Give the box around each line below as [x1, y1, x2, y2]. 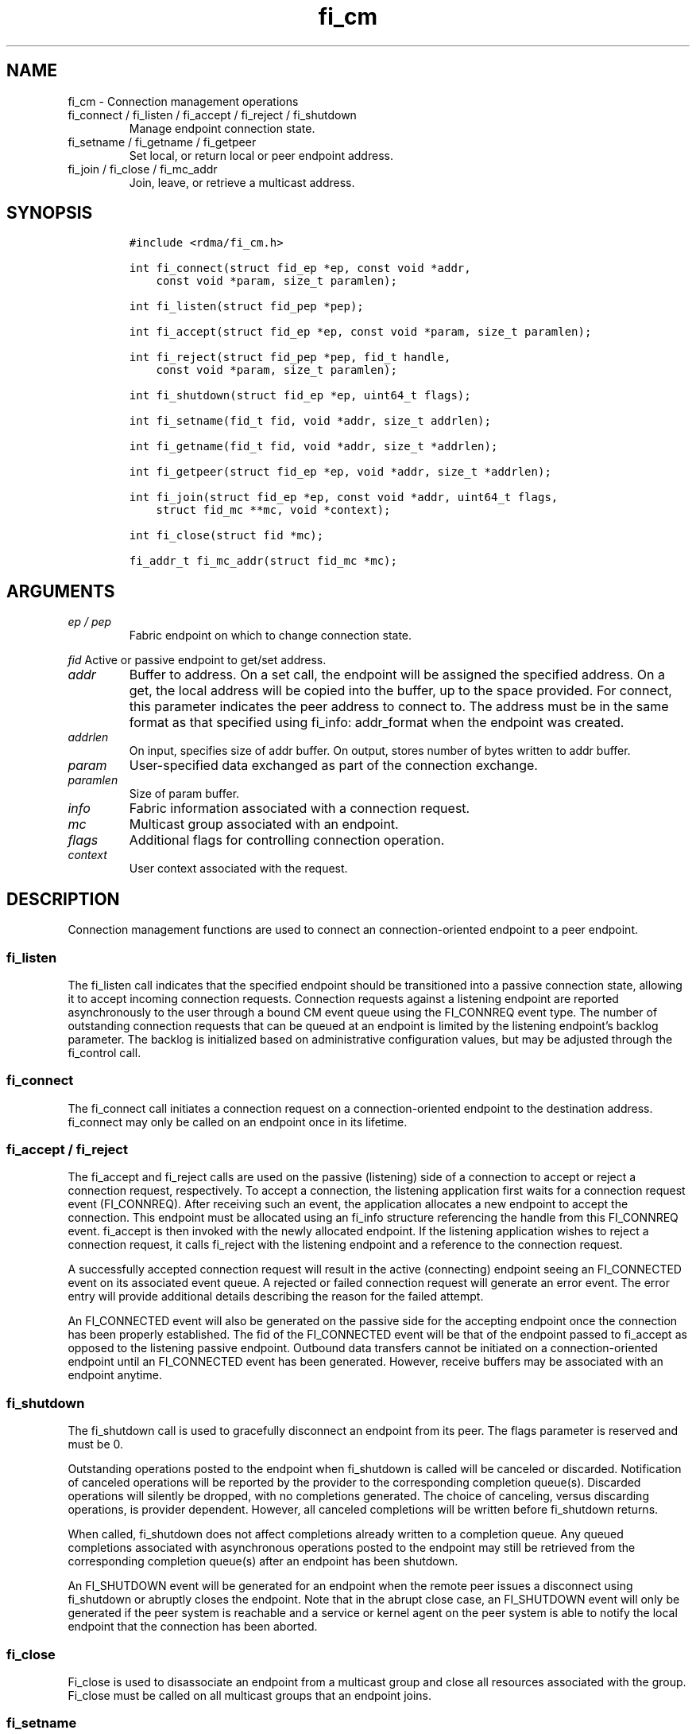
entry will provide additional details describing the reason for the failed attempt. [68, 1289, 484, 1304]
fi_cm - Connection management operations [68, 94, 299, 108]
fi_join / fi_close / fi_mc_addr [68, 161, 218, 176]
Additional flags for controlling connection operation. [129, 832, 445, 849]
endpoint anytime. [68, 1368, 162, 1382]
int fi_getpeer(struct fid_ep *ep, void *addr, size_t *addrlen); [129, 465, 551, 479]
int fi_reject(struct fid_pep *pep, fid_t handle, [129, 351, 451, 364]
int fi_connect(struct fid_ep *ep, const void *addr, [129, 262, 471, 275]
